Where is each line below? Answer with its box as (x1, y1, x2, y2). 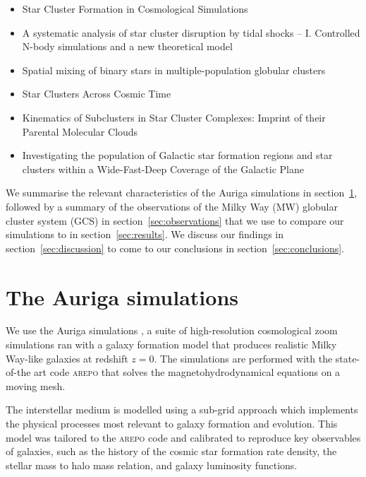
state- (335, 351, 360, 365)
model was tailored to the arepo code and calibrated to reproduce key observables (6, 430, 361, 444)
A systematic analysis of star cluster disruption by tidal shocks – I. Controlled (22, 25, 360, 40)
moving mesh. (6, 378, 66, 393)
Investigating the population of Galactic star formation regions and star (22, 148, 333, 163)
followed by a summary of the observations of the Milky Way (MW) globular (6, 199, 338, 213)
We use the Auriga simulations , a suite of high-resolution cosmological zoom (6, 323, 338, 338)
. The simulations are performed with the (154, 351, 333, 365)
